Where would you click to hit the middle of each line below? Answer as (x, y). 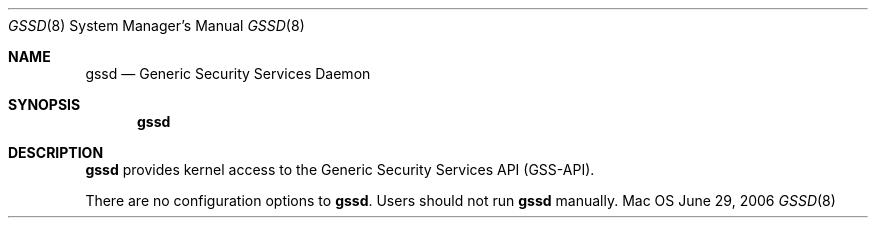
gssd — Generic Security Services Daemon (228, 73)
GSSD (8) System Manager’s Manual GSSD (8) (156, 25)
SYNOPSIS (44, 104)
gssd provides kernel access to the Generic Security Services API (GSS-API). (340, 169)
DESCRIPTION (56, 152)
